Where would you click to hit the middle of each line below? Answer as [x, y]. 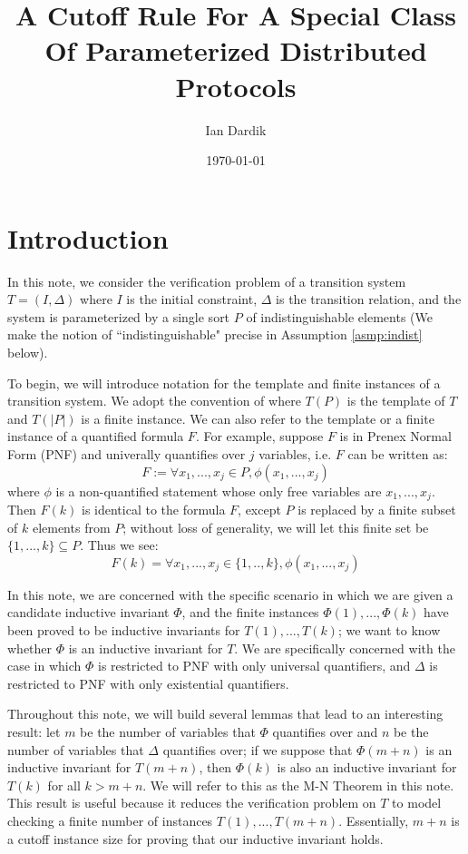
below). [28, 352]
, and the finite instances [250, 612]
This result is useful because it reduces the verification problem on [192, 803]
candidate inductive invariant [88, 612]
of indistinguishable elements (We [339, 316]
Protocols [236, 86]
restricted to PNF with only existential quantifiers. [148, 683]
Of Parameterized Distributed [236, 50]
